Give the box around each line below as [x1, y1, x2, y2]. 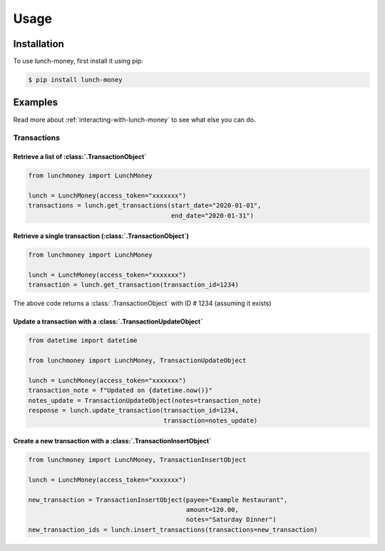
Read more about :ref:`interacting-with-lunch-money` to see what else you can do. [13, 115, 256, 124]
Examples [13, 96, 58, 108]
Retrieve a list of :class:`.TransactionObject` [13, 153, 147, 161]
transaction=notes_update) [163, 416, 258, 424]
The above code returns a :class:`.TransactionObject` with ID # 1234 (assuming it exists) [13, 299, 272, 308]
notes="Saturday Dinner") [185, 515, 277, 524]
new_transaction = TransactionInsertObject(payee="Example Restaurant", [28, 495, 288, 504]
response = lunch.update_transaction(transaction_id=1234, [28, 406, 239, 415]
